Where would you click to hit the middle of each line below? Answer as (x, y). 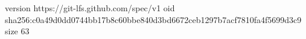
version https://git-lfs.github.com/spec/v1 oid (90, 8)
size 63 (17, 31)
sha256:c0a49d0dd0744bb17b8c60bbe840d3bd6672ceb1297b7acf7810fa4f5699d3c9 (153, 19)
